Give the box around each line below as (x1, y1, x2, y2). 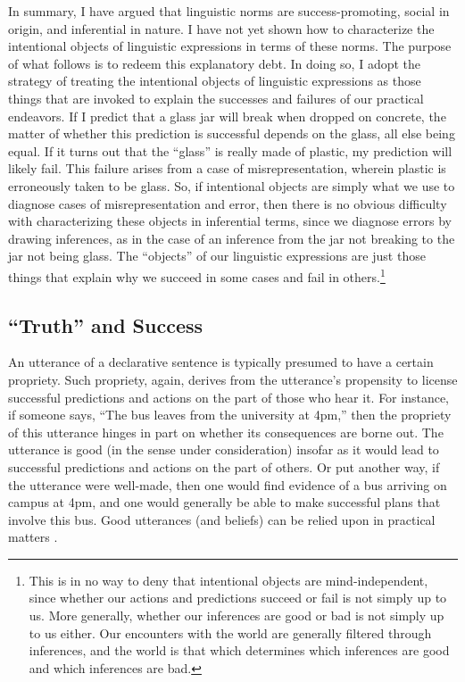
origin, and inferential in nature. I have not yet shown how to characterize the (8, 19, 435, 37)
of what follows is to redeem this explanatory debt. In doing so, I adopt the (8, 54, 420, 72)
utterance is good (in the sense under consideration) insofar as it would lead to (8, 440, 439, 459)
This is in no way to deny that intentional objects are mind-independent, (29, 570, 428, 589)
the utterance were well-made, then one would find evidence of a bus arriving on (8, 475, 447, 494)
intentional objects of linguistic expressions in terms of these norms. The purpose (8, 37, 452, 55)
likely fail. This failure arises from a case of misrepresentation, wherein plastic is (8, 159, 446, 178)
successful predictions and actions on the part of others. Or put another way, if (8, 457, 440, 476)
